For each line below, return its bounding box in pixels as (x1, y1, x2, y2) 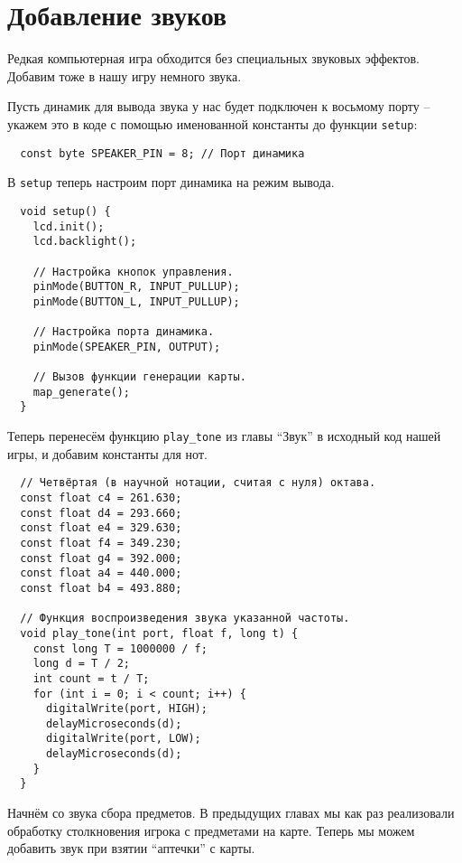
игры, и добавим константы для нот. (7, 444, 208, 463)
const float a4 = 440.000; (20, 567, 182, 580)
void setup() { (20, 204, 111, 218)
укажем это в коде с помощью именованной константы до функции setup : (7, 114, 418, 133)
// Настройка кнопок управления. (32, 265, 234, 278)
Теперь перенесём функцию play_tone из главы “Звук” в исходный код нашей (7, 427, 441, 446)
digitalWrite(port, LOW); (45, 732, 201, 746)
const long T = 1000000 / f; (32, 642, 208, 655)
